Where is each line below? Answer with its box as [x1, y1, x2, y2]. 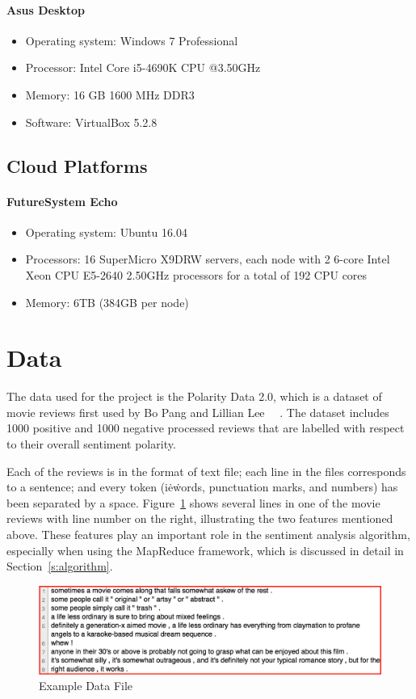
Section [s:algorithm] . [6, 558, 113, 575]
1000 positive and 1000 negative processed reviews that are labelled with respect [6, 419, 405, 436]
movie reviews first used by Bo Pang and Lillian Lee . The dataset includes [6, 403, 389, 420]
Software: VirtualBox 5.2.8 [25, 113, 158, 130]
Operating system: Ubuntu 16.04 [25, 223, 187, 240]
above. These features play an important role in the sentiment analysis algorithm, [6, 526, 410, 542]
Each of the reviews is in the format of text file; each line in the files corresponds [6, 462, 406, 479]
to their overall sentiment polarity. [6, 436, 176, 453]
